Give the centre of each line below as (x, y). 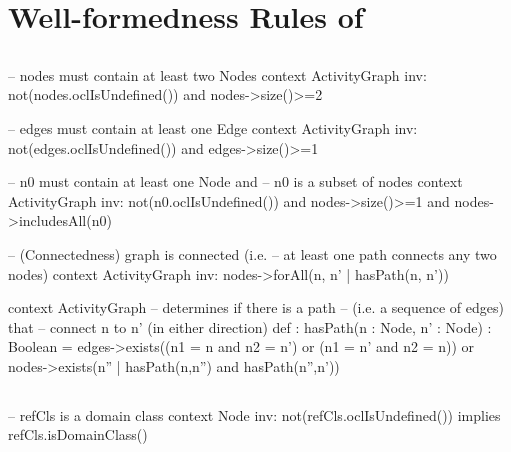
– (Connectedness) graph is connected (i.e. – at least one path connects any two (252, 253)
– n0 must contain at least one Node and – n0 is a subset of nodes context (235, 181)
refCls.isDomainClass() (78, 434)
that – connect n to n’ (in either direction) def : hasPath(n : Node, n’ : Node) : (250, 326)
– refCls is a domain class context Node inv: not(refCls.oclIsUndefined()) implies (254, 414)
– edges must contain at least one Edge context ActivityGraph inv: (213, 127)
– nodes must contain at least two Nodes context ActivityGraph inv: (217, 74)
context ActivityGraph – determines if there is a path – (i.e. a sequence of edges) (256, 307)
